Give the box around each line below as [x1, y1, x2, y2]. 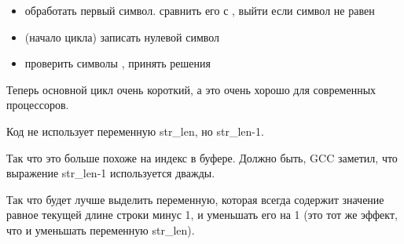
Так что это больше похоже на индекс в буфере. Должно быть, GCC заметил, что [6, 149, 398, 166]
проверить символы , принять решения [24, 55, 211, 71]
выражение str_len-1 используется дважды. [6, 165, 215, 181]
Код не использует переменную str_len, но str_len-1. [6, 122, 264, 139]
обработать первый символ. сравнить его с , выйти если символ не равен [24, 2, 375, 18]
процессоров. [6, 97, 69, 113]
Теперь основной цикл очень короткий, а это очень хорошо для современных [6, 81, 376, 97]
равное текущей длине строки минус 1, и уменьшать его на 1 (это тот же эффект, [6, 206, 398, 223]
